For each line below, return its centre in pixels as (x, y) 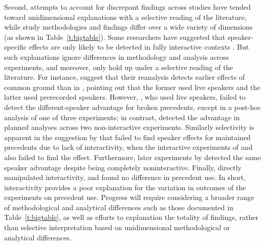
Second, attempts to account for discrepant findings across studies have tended (128, 7)
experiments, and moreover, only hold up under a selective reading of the (119, 67)
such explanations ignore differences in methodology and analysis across (117, 57)
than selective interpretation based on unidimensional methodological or (117, 227)
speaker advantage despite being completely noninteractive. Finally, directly (123, 167)
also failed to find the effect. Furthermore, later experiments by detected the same (132, 157)
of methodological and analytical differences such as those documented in (119, 207)
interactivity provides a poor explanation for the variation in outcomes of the (125, 187)
